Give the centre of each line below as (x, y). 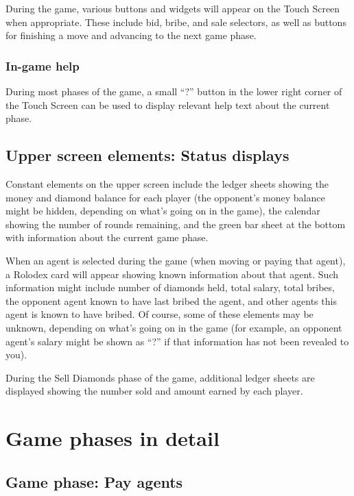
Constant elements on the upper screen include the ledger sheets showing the (167, 183)
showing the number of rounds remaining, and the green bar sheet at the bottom (176, 224)
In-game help (43, 65)
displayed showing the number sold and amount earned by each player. (154, 391)
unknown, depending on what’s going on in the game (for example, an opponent (174, 327)
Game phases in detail (113, 438)
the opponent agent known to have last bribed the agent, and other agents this (171, 300)
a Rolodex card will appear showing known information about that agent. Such (172, 274)
